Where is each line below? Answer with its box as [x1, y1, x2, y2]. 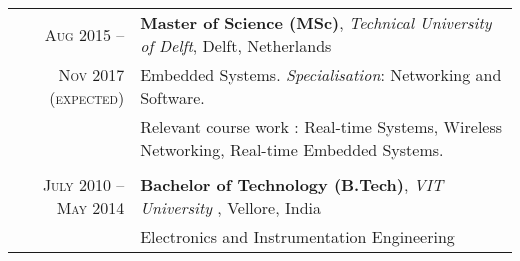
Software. [140, 86, 205, 109]
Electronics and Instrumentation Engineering [140, 225, 455, 248]
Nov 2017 [58, 63, 125, 86]
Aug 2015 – [44, 22, 125, 46]
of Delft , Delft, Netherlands [140, 34, 332, 57]
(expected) [49, 86, 125, 109]
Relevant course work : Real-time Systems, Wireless [140, 115, 503, 138]
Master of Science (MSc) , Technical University [140, 11, 492, 34]
